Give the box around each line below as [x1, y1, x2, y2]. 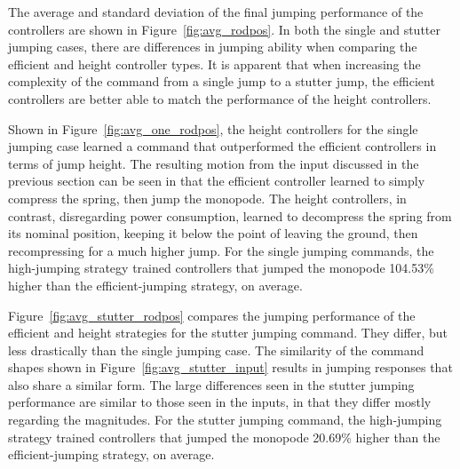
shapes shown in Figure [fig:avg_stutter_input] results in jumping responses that [8, 358, 453, 377]
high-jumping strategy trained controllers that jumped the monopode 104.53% [8, 258, 434, 277]
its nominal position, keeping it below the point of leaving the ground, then [8, 224, 418, 242]
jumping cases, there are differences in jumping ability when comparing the [8, 37, 417, 56]
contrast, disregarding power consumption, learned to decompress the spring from [8, 206, 452, 225]
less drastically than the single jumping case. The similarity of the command [8, 340, 424, 359]
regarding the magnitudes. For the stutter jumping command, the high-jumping [8, 410, 442, 429]
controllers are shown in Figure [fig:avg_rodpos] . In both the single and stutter [8, 20, 440, 38]
